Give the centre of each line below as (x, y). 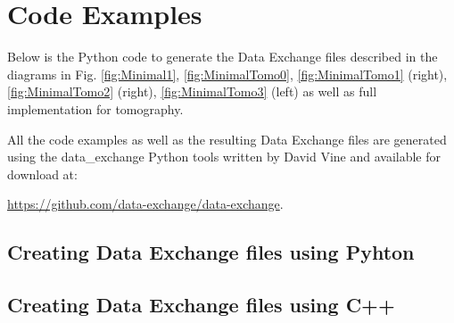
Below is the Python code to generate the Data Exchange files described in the (223, 57)
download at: (42, 174)
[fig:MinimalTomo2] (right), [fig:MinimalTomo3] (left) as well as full (192, 91)
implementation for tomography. (95, 108)
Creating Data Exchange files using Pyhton (211, 252)
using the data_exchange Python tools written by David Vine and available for (224, 157)
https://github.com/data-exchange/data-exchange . (145, 204)
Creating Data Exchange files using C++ (201, 305)
